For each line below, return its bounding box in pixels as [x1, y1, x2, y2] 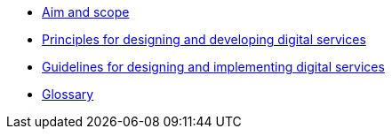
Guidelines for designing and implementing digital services [42, 59, 385, 74]
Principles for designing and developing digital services [42, 32, 366, 47]
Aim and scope [42, 4, 130, 19]
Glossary [42, 87, 94, 102]
